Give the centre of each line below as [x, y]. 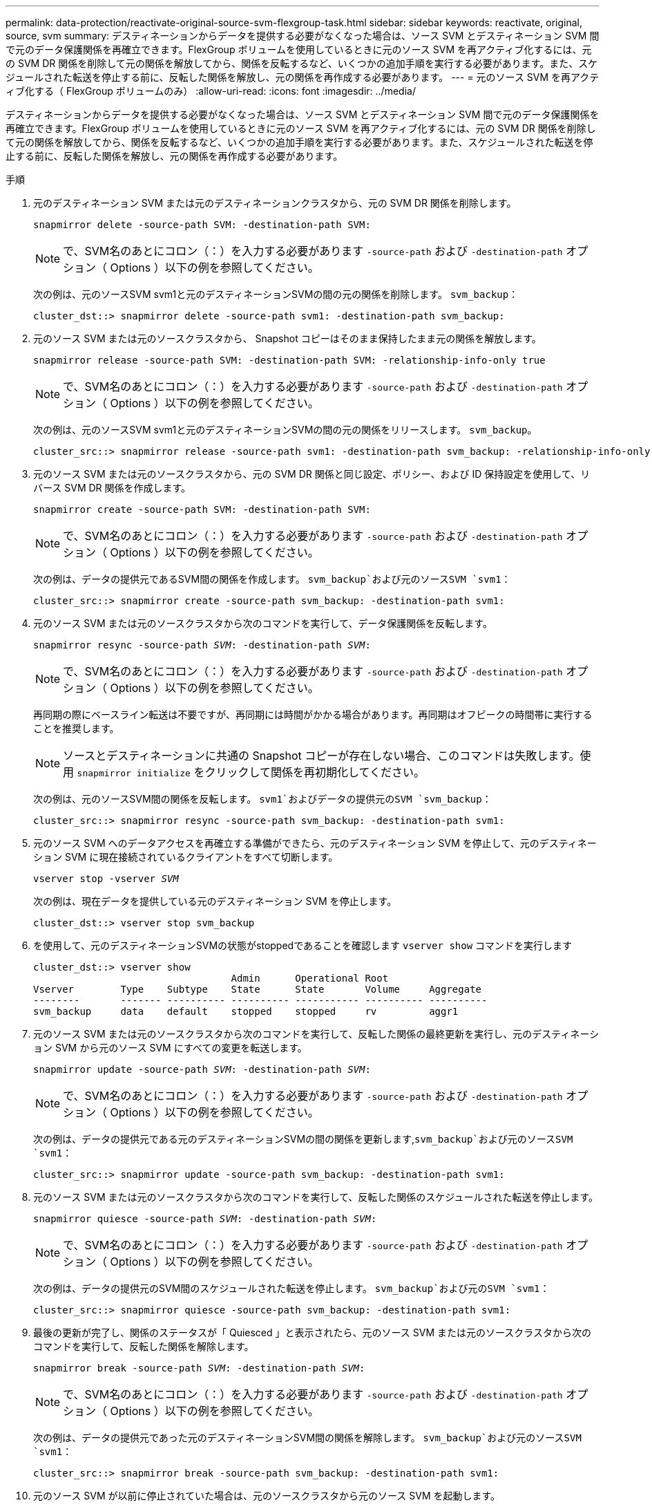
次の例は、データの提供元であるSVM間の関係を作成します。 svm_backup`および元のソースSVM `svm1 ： [272, 579]
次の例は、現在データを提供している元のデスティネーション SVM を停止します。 [215, 901]
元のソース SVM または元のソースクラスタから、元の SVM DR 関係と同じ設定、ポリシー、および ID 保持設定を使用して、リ [312, 474]
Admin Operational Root [310, 978]
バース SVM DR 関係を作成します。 [112, 488]
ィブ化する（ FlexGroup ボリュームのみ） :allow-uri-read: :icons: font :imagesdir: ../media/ [211, 91]
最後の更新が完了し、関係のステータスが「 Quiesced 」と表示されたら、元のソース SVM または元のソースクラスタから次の [313, 1332]
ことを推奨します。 [76, 728]
